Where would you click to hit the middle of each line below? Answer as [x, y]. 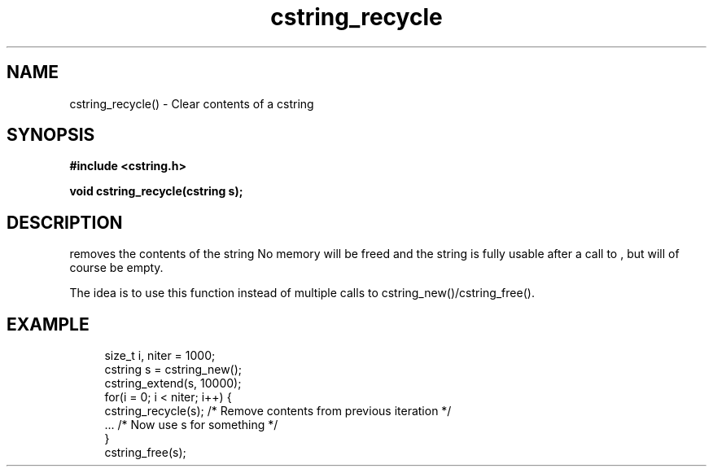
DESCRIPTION [65, 222]
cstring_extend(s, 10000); [173, 383]
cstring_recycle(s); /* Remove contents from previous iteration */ [278, 411]
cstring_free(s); [145, 453]
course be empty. [116, 268]
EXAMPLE [48, 324]
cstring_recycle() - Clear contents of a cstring [192, 103]
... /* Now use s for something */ [191, 425]
